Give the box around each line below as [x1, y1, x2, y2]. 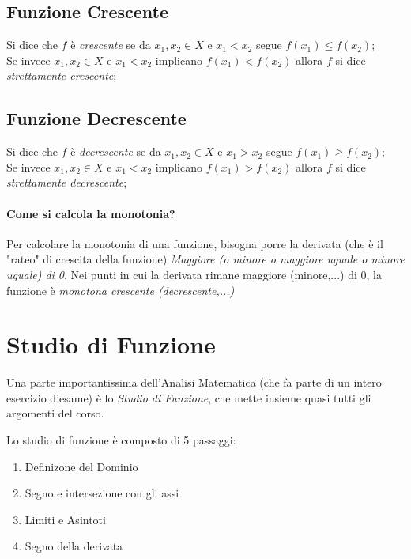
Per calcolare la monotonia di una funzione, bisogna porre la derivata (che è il [6, 235, 383, 251]
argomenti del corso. [6, 405, 104, 421]
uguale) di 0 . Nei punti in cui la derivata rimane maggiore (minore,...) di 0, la [6, 266, 382, 282]
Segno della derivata [25, 538, 123, 554]
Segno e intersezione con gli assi [25, 485, 179, 501]
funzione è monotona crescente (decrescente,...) [6, 281, 235, 298]
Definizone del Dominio [25, 458, 138, 474]
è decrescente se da [70, 143, 161, 160]
